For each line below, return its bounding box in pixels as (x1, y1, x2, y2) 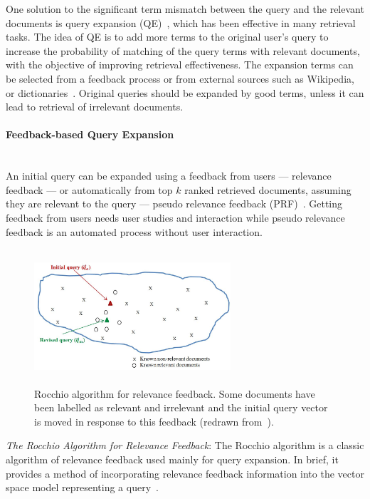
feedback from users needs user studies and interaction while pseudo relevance (6, 210, 345, 225)
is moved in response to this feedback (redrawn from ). (34, 413, 274, 428)
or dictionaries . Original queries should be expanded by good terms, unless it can (6, 85, 364, 100)
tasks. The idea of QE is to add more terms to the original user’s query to (6, 29, 329, 44)
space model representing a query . (6, 480, 159, 495)
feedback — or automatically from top (6, 182, 173, 197)
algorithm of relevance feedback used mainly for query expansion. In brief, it (6, 452, 339, 467)
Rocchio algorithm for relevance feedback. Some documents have (34, 386, 315, 401)
